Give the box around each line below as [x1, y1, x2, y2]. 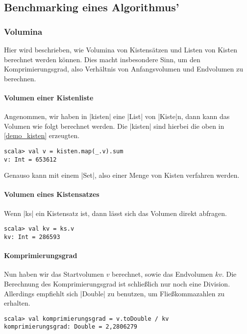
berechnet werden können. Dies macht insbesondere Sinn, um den [4, 54, 200, 64]
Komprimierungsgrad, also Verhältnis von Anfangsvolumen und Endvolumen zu [4, 64, 244, 74]
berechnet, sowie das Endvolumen [112, 269, 213, 279]
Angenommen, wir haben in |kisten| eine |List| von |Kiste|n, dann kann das [4, 111, 230, 121]
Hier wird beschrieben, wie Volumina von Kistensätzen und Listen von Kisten [4, 45, 237, 54]
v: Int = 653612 [4, 156, 57, 163]
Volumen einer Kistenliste [4, 92, 94, 102]
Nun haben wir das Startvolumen [4, 269, 104, 279]
